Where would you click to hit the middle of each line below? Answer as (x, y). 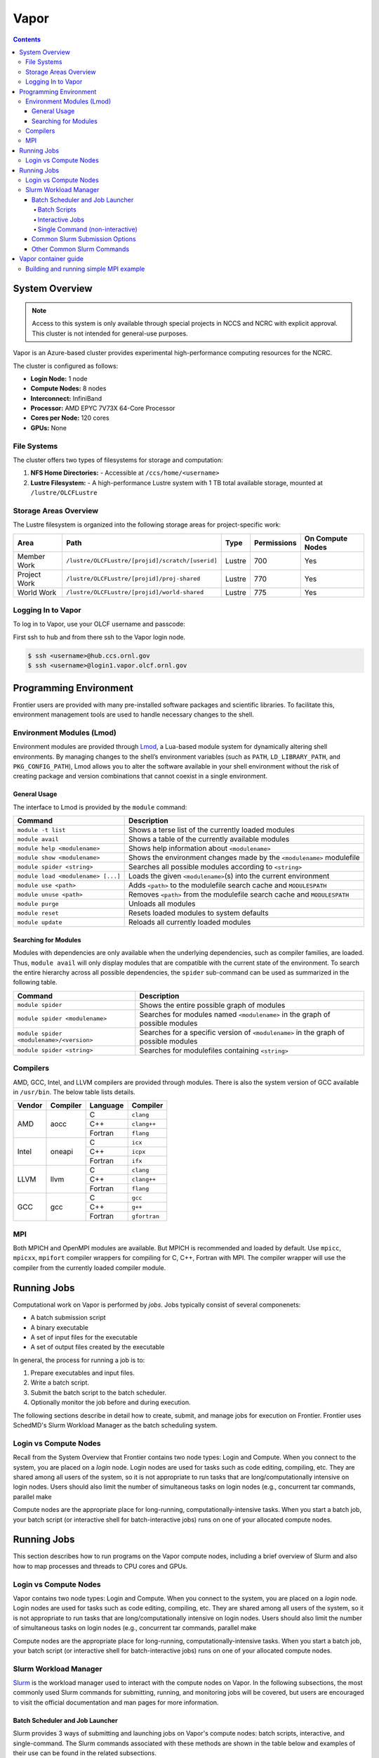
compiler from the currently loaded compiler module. (89, 1268)
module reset (38, 913)
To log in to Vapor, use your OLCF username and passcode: (99, 624)
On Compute (326, 538)
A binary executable (60, 1327)
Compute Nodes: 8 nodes (68, 389)
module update (40, 922)
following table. (35, 982)
